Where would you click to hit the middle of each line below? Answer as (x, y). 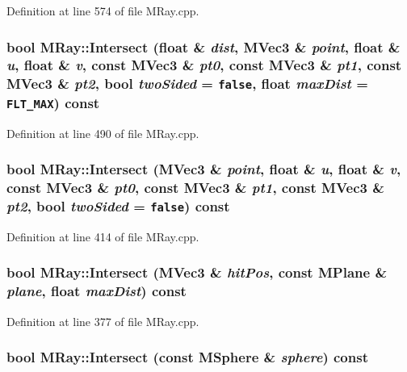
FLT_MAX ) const (53, 102)
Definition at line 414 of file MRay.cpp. (103, 236)
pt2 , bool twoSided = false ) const (118, 206)
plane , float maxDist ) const (97, 291)
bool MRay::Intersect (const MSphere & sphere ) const (187, 357)
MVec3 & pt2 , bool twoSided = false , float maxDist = (187, 84)
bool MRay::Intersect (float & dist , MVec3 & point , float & (203, 46)
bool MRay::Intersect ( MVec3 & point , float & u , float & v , (204, 169)
